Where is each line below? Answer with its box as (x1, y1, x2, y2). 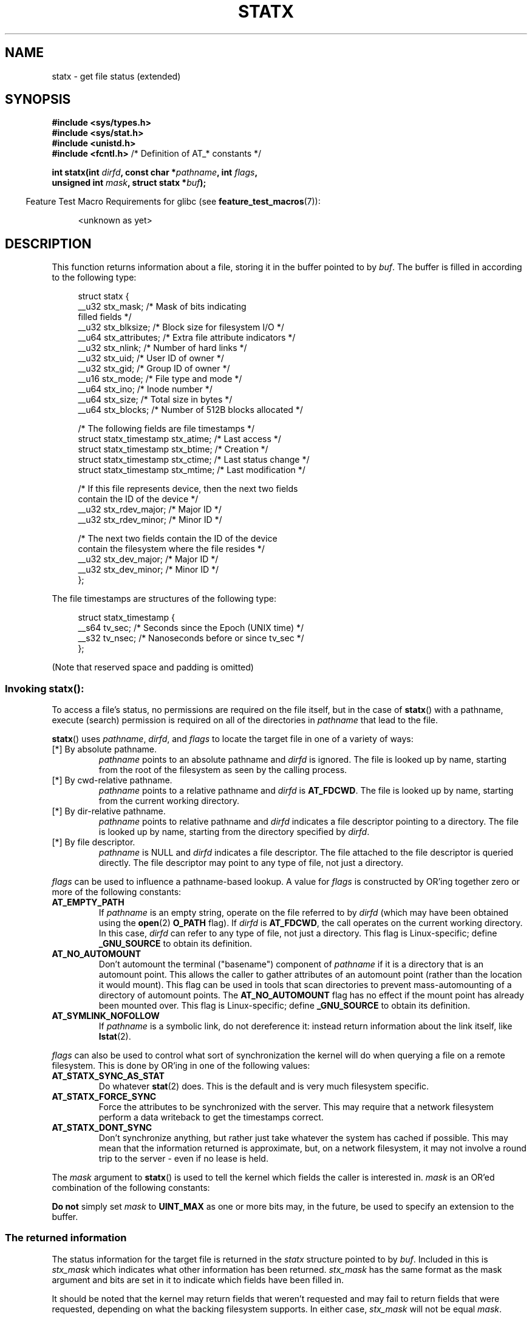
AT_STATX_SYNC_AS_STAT (52, 1071, 165, 1082)
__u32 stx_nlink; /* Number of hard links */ (78, 343, 247, 353)
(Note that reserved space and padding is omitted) (52, 662, 254, 673)
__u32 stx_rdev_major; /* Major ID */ (78, 504, 222, 515)
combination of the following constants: (52, 1182, 210, 1193)
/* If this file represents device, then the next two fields (78, 483, 298, 494)
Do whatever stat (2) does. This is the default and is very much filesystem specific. (98, 1081, 429, 1092)
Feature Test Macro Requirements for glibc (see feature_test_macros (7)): (26, 196, 321, 207)
